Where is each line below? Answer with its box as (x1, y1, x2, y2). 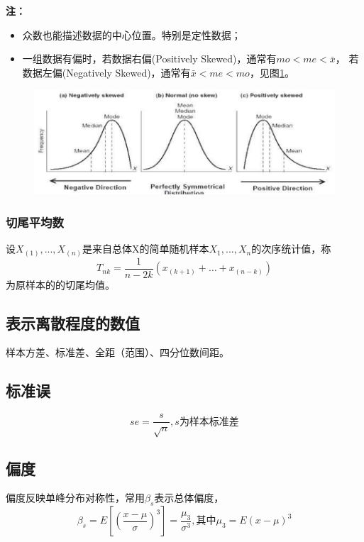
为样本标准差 (179, 416, 239, 427)
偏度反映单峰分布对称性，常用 (6, 490, 145, 505)
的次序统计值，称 (251, 241, 331, 256)
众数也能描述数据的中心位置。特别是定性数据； (22, 27, 241, 42)
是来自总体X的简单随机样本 (82, 245, 209, 255)
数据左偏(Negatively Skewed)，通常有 (22, 65, 191, 79)
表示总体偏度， (154, 490, 224, 505)
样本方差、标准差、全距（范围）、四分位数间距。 (6, 345, 229, 360)
